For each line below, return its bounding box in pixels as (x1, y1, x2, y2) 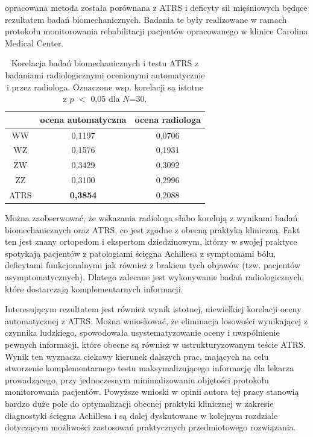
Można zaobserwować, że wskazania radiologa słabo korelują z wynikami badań (5, 212, 298, 224)
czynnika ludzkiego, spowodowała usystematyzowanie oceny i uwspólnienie (5, 326, 280, 339)
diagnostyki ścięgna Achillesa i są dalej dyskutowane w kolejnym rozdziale (5, 409, 278, 421)
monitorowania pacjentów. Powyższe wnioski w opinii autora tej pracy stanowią (5, 385, 299, 398)
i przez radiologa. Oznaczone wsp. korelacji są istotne (7, 80, 203, 93)
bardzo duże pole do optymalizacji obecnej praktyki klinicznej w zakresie (5, 397, 274, 409)
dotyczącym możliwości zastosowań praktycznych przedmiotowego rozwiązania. (5, 421, 296, 433)
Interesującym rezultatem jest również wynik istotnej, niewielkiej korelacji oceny (5, 303, 302, 315)
